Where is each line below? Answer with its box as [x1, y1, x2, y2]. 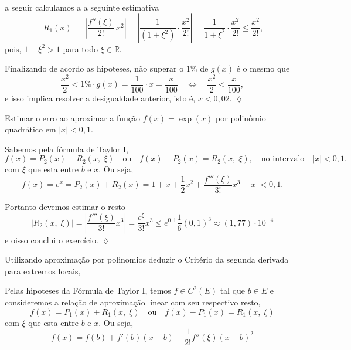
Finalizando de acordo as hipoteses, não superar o [5, 62, 184, 74]
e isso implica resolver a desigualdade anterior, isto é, [5, 91, 196, 104]
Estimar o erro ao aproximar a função [5, 111, 141, 124]
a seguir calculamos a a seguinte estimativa [5, 1, 159, 13]
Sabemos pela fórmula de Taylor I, [5, 142, 128, 155]
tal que [220, 284, 246, 297]
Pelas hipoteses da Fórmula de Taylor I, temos [5, 284, 171, 297]
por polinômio [216, 111, 266, 124]
